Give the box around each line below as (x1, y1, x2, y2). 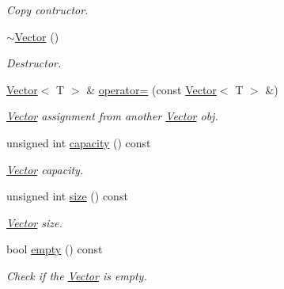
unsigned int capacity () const (6, 134, 151, 150)
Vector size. (6, 214, 62, 230)
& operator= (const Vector (86, 81, 217, 97)
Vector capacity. (6, 161, 84, 177)
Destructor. (6, 55, 62, 71)
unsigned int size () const (6, 188, 128, 204)
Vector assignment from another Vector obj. (6, 108, 218, 124)
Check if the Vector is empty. (6, 267, 147, 283)
